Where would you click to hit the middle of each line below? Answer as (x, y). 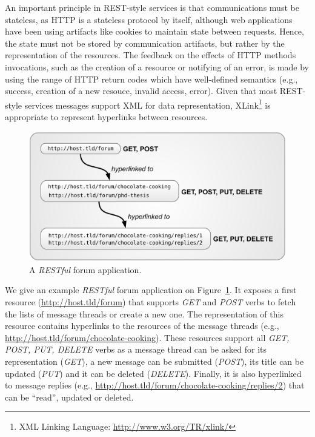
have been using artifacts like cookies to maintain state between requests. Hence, (154, 31)
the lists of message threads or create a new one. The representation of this (144, 313)
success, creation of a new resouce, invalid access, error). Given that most (141, 91)
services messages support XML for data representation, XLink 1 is (148, 104)
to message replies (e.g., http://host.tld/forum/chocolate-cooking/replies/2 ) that (155, 385)
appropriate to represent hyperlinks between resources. (106, 117)
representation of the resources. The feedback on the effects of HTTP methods (151, 55)
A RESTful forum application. (85, 269)
